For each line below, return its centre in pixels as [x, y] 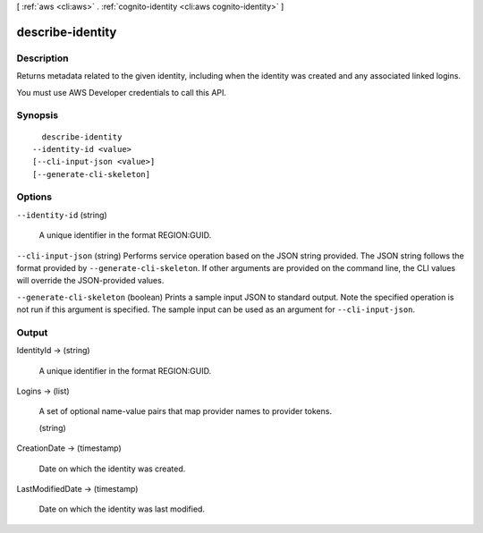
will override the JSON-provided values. [90, 281]
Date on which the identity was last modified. [122, 509]
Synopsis [37, 115]
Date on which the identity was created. [112, 469]
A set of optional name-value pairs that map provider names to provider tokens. [186, 411]
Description [42, 58]
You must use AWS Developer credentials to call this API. [122, 92]
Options [34, 197]
